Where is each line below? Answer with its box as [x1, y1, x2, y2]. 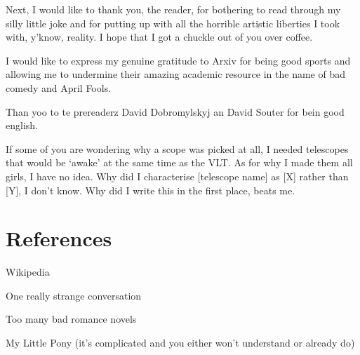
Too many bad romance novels [6, 312, 137, 326]
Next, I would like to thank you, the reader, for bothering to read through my [6, 2, 341, 16]
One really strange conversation [6, 288, 142, 302]
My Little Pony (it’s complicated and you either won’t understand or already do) [6, 335, 355, 350]
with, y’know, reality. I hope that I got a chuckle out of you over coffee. [6, 29, 313, 44]
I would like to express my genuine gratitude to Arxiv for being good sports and [6, 53, 351, 67]
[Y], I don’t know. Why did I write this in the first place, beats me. [6, 182, 295, 197]
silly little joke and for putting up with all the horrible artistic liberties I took [6, 15, 340, 30]
